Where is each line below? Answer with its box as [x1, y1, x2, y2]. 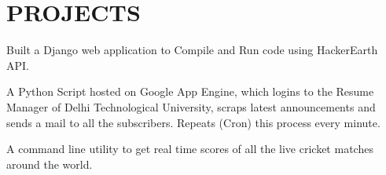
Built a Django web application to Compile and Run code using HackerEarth [6, 42, 378, 58]
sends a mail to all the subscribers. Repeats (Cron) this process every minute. [6, 114, 380, 130]
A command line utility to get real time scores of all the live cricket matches [6, 140, 373, 157]
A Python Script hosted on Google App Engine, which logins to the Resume [6, 83, 374, 100]
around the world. [6, 155, 93, 172]
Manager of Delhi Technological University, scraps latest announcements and [6, 98, 376, 115]
